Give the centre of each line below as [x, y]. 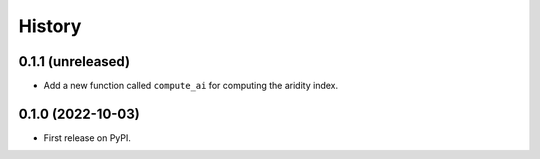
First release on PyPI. [87, 137]
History [50, 26]
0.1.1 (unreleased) [74, 61]
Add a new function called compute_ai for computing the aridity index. [191, 86]
